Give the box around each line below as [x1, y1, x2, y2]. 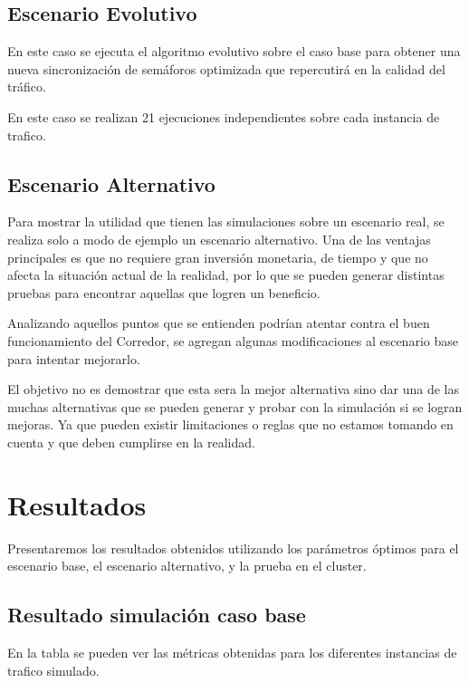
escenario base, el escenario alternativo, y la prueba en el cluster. [7, 556, 367, 575]
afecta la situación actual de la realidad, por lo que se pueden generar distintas [7, 265, 445, 284]
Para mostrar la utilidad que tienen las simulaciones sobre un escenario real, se [7, 212, 445, 231]
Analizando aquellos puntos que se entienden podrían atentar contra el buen [7, 313, 430, 332]
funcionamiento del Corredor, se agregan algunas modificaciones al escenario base [7, 331, 458, 350]
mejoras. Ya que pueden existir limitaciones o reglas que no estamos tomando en [7, 415, 454, 434]
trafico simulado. [7, 660, 100, 679]
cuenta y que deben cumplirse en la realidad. [7, 432, 255, 451]
